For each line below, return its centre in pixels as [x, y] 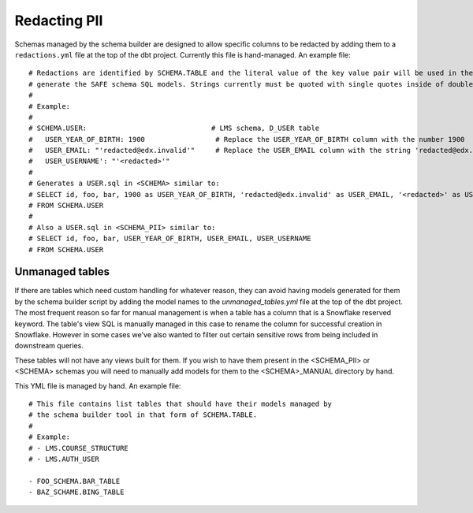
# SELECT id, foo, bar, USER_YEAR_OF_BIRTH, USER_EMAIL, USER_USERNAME [170, 239]
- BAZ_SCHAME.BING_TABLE [76, 492]
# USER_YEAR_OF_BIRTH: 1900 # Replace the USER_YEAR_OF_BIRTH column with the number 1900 [247, 139]
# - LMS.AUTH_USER [64, 459]
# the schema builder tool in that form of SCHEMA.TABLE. [143, 415]
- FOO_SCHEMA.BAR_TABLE [74, 481]
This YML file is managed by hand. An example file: [98, 385]
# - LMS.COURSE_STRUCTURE [79, 448]
